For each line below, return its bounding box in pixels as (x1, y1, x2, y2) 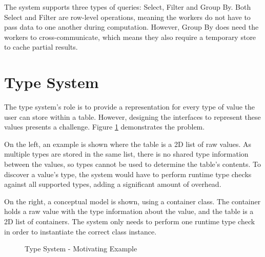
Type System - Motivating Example (25, 243, 137, 254)
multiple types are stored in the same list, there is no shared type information (4, 148, 249, 159)
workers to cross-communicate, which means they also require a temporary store (4, 31, 256, 42)
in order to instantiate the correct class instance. (4, 226, 157, 237)
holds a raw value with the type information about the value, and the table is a (4, 206, 254, 217)
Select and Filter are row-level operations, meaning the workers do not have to (4, 11, 251, 22)
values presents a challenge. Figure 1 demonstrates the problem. (4, 121, 205, 132)
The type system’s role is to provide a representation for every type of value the (4, 101, 255, 112)
